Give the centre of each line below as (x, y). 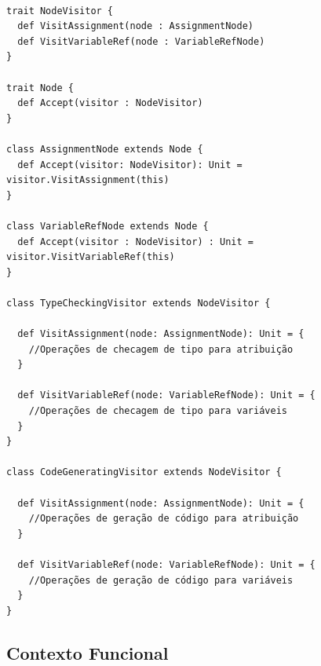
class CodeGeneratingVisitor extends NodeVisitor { (144, 472)
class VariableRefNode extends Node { (108, 226)
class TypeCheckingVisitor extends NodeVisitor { (139, 303)
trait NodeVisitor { (60, 11)
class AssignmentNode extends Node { (105, 149)
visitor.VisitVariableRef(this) (91, 257)
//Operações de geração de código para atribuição (164, 519)
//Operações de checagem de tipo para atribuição (161, 349)
